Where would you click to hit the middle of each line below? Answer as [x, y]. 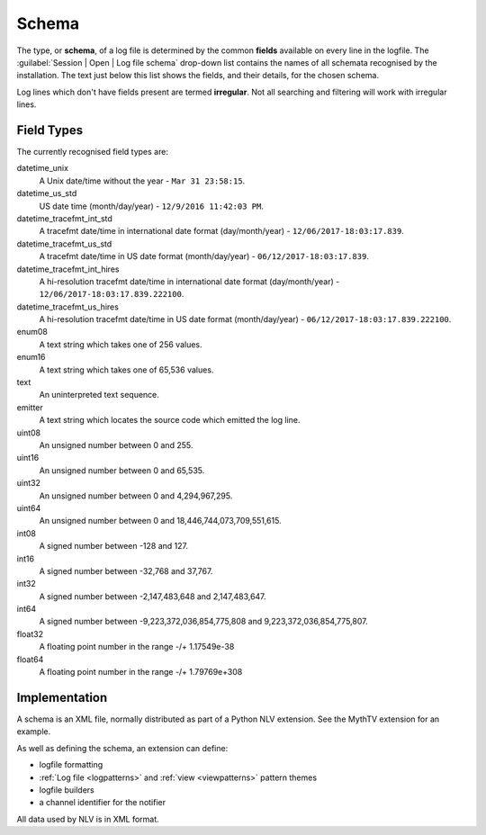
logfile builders [67, 790]
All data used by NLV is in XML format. [88, 819]
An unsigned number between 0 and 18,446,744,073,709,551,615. [161, 521]
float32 [30, 633]
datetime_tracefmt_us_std [64, 244]
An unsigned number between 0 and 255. [116, 445]
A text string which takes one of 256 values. [121, 344]
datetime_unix [43, 168]
